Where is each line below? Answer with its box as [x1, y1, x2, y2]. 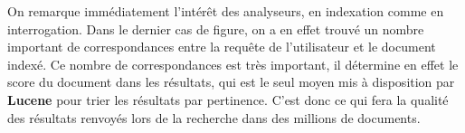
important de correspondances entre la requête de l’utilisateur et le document [7, 37, 436, 56]
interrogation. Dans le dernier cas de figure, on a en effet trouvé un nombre [7, 19, 424, 38]
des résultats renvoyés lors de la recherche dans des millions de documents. [7, 108, 421, 127]
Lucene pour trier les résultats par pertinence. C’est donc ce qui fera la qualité [7, 90, 449, 109]
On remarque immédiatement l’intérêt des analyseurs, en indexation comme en [7, 2, 444, 20]
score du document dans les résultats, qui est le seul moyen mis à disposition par [7, 72, 455, 91]
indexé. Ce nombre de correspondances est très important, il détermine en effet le [7, 54, 459, 73]
